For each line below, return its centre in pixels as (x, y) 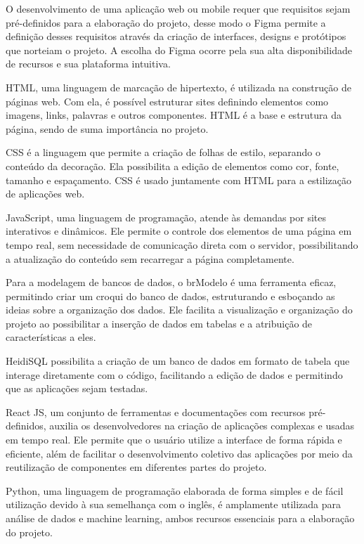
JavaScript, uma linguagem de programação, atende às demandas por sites (166, 217)
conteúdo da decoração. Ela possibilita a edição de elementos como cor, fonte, (173, 166)
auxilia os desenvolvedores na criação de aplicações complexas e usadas (202, 426)
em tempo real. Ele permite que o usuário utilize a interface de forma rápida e (174, 440)
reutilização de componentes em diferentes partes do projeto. (136, 467)
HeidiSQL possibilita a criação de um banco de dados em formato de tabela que (178, 361)
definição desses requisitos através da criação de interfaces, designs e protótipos (176, 36)
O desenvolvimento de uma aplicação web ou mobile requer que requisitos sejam (178, 8)
